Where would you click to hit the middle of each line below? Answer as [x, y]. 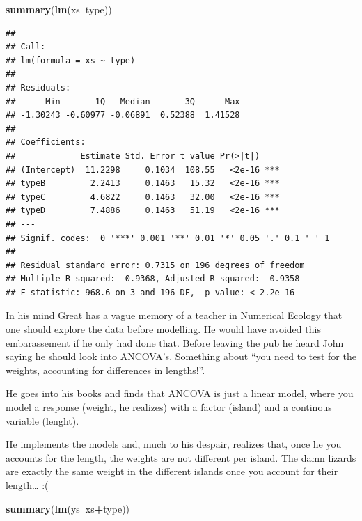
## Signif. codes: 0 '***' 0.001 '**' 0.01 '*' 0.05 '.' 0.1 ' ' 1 [168, 238]
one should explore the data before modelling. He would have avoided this [163, 329]
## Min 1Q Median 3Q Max [123, 101]
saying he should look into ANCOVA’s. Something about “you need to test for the [181, 356]
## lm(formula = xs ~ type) [71, 60]
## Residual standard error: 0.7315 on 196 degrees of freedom [155, 265]
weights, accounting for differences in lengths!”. [105, 370]
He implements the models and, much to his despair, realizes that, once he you [174, 444]
